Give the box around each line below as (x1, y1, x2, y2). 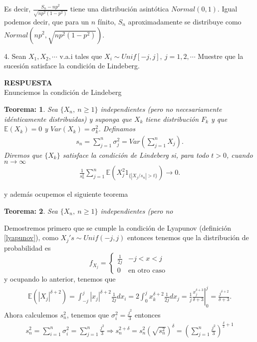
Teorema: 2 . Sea (4, 205, 58, 216)
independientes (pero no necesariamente (100, 103, 222, 114)
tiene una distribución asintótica (70, 3, 169, 14)
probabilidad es (4, 242, 51, 253)
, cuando (227, 149, 253, 160)
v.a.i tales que (59, 50, 102, 61)
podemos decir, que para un (4, 16, 89, 26)
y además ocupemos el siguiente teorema (4, 189, 128, 199)
